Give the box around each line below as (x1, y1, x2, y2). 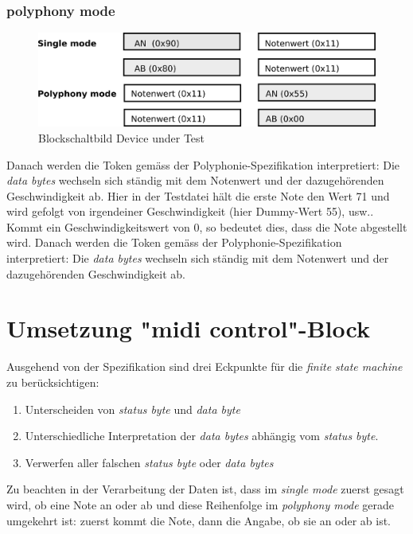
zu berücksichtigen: (6, 373, 99, 390)
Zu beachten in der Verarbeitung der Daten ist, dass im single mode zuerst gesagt (6, 481, 404, 497)
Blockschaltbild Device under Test (38, 129, 205, 146)
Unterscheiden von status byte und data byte (25, 400, 240, 417)
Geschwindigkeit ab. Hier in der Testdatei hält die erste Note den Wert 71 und (6, 187, 390, 204)
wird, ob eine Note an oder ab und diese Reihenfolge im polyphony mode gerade (6, 496, 395, 513)
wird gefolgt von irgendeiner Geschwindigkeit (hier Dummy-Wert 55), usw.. (6, 203, 374, 220)
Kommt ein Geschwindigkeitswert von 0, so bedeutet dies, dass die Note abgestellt (6, 218, 407, 235)
